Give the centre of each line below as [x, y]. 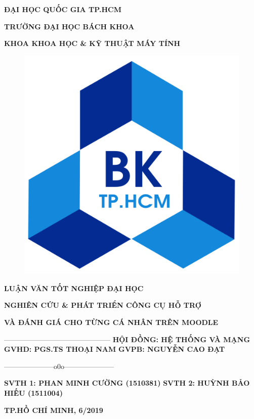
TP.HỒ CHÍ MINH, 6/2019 [54, 410]
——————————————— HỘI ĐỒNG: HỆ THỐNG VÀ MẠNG [127, 339]
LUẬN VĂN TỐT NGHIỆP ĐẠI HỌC [74, 288]
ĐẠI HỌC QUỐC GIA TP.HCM [63, 9]
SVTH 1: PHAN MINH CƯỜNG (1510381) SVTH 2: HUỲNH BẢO [127, 383]
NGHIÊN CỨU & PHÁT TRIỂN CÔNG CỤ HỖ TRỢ [103, 305]
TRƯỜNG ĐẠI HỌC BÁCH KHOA [69, 26]
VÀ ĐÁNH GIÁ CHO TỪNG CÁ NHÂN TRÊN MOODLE [111, 322]
